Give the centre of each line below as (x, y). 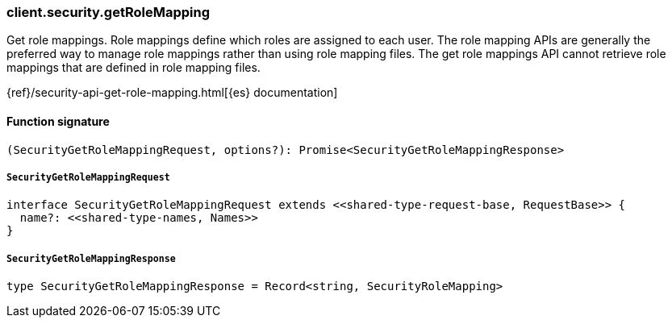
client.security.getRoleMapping (108, 12)
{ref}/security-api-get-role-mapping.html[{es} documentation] (172, 93)
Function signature (58, 121)
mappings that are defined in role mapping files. (134, 68)
